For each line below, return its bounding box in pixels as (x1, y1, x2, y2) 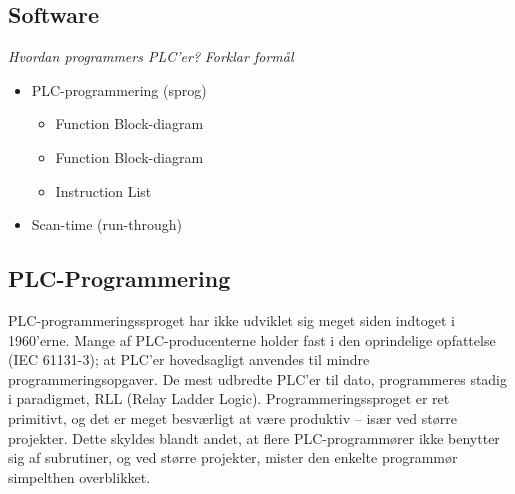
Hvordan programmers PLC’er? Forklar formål (8, 46, 294, 67)
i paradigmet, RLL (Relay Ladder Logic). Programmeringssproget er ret (8, 388, 450, 409)
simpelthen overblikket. (8, 466, 151, 487)
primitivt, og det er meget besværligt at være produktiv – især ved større (8, 407, 457, 428)
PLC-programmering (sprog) (31, 79, 207, 100)
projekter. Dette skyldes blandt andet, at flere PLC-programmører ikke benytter (8, 427, 500, 448)
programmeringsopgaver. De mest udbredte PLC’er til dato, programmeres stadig (8, 368, 508, 389)
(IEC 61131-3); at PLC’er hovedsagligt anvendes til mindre (8, 349, 370, 370)
